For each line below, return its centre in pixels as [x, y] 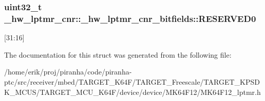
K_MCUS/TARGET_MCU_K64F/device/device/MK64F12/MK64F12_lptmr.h [132, 92]
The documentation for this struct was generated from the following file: [118, 54]
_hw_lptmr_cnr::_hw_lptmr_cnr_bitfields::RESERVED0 [130, 18]
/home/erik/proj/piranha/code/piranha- [68, 72]
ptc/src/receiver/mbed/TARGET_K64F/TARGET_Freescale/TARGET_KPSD [132, 81]
